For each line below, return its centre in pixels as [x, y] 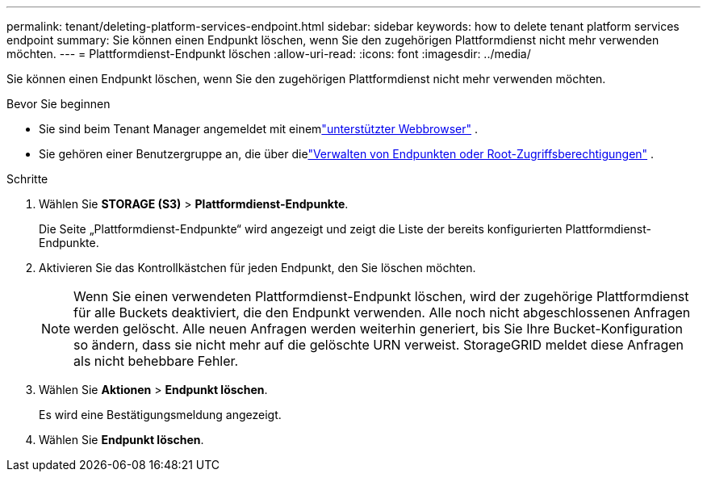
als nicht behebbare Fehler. [156, 361]
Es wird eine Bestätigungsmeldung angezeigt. [160, 415]
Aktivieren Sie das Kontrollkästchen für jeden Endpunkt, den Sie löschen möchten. [257, 268]
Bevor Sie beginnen [59, 104]
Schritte [27, 179]
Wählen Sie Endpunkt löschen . [121, 440]
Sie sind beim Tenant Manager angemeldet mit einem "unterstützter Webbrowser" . [259, 129]
